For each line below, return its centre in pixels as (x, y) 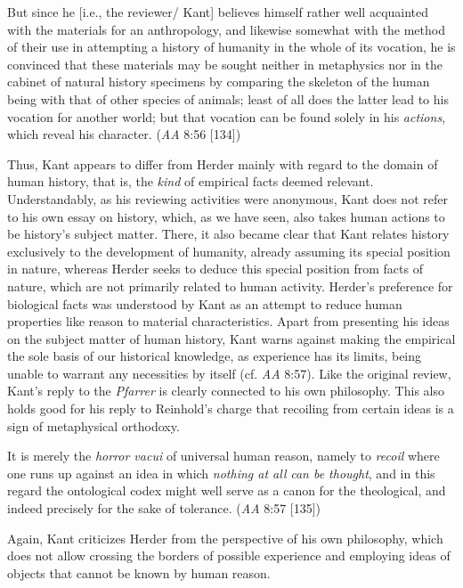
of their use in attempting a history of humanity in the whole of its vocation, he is (231, 47)
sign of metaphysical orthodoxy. (93, 425)
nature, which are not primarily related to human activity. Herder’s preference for (230, 286)
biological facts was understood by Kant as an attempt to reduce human (205, 303)
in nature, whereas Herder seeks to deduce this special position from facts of (215, 269)
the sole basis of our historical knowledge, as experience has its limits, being (215, 356)
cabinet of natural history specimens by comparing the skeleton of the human (219, 82)
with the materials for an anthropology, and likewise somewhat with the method (226, 29)
